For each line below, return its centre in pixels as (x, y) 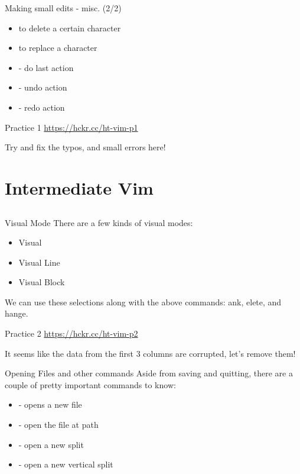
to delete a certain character (70, 28)
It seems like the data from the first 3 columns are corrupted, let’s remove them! (150, 353)
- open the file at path (58, 425)
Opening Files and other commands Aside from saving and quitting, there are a (149, 373)
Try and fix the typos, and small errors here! (85, 147)
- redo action (42, 107)
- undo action (43, 87)
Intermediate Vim (79, 187)
